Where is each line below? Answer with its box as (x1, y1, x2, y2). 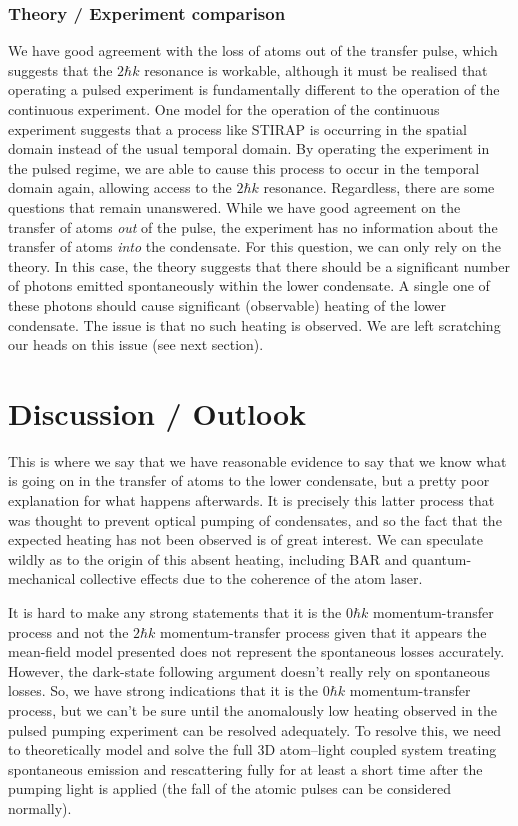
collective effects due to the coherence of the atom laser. (79, 568, 423, 589)
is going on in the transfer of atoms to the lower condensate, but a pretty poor (8, 470, 490, 491)
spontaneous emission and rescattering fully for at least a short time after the (8, 758, 483, 779)
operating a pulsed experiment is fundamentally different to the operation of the (8, 79, 500, 100)
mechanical (8, 568, 76, 589)
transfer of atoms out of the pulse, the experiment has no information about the (8, 216, 498, 237)
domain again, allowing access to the (8, 177, 232, 198)
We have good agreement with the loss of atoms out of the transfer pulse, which (8, 40, 498, 61)
